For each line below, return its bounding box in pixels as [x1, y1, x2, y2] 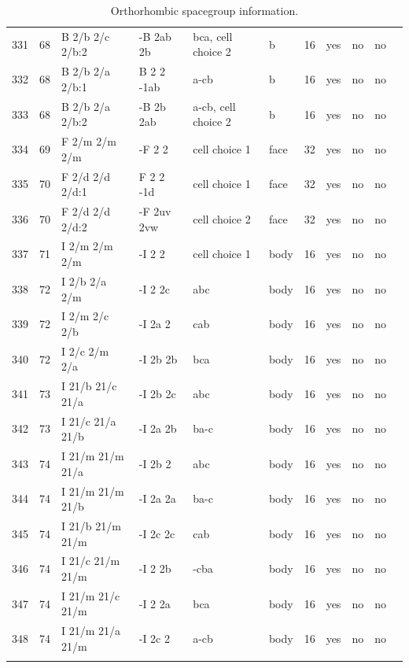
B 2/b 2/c [61, 28, 110, 44]
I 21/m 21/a [61, 622, 121, 639]
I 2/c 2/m [61, 342, 109, 359]
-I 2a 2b [138, 420, 177, 437]
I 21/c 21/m [61, 552, 120, 569]
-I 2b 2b [138, 350, 178, 367]
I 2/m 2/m [61, 238, 113, 254]
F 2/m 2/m [61, 133, 116, 149]
